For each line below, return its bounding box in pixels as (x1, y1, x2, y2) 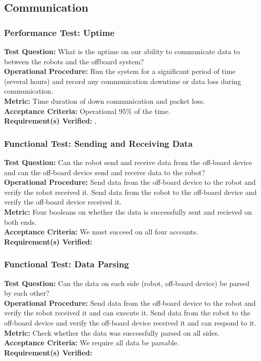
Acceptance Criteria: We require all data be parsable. (4, 337, 179, 348)
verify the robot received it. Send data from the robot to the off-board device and (4, 186, 257, 197)
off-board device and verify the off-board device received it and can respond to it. (4, 317, 256, 328)
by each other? (4, 288, 50, 298)
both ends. (4, 216, 37, 227)
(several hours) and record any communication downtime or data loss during (4, 75, 241, 86)
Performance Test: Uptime (4, 26, 115, 38)
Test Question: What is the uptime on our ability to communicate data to (4, 46, 240, 56)
